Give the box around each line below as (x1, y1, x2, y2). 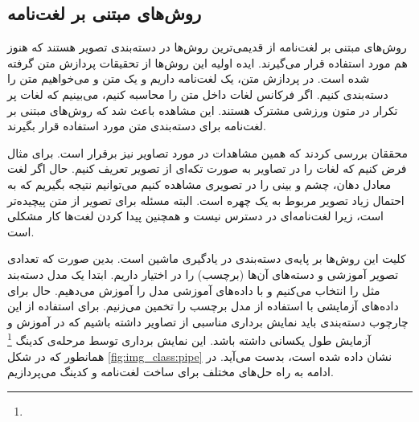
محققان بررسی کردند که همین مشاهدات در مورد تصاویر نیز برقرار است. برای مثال (7, 144, 408, 161)
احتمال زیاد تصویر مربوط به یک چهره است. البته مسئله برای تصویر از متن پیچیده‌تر (7, 191, 405, 208)
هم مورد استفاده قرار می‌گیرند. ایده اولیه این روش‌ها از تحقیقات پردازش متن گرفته (7, 54, 408, 71)
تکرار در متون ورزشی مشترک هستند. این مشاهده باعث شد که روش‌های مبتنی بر (7, 101, 398, 118)
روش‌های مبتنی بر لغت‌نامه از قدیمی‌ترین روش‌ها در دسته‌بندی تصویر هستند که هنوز (7, 39, 407, 55)
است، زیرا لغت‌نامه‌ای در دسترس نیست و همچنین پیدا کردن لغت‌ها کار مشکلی (7, 207, 384, 224)
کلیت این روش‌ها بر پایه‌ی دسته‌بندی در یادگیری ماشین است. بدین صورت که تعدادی (7, 250, 406, 267)
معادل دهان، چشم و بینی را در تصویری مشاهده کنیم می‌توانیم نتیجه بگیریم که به (7, 175, 392, 192)
